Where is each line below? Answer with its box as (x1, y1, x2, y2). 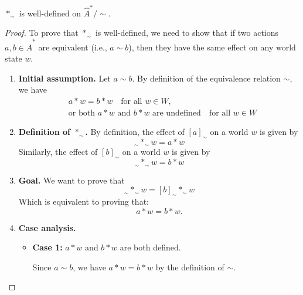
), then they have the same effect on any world (128, 40, 296, 53)
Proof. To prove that (5, 26, 79, 39)
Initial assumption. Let (18, 72, 111, 84)
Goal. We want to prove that (18, 174, 125, 186)
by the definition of (155, 260, 224, 273)
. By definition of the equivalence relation (132, 72, 281, 84)
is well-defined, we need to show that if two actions (95, 26, 279, 39)
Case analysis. (18, 221, 76, 233)
